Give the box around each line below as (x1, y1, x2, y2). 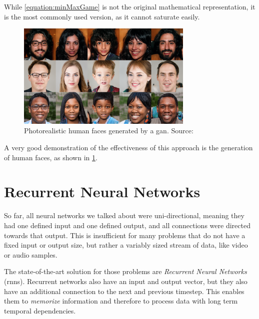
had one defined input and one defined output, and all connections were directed (4, 220, 250, 230)
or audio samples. (4, 249, 57, 260)
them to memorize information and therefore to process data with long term (4, 296, 238, 306)
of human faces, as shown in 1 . (4, 152, 97, 162)
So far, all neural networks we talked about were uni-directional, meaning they (4, 210, 244, 221)
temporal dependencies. (4, 305, 76, 316)
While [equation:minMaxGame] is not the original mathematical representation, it (4, 1, 255, 11)
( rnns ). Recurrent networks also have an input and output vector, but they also (4, 276, 247, 286)
